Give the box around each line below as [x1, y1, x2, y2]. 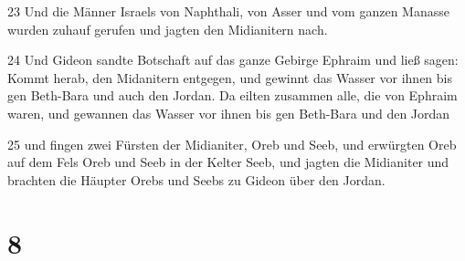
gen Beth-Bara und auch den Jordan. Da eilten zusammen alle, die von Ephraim [7, 86, 458, 105]
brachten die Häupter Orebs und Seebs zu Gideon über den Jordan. [7, 170, 386, 189]
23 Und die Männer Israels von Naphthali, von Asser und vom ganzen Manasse [7, 2, 449, 20]
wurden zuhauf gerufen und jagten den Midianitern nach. [7, 19, 328, 38]
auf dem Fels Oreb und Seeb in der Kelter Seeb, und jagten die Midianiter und [7, 152, 449, 172]
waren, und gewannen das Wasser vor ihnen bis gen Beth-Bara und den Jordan [7, 103, 450, 122]
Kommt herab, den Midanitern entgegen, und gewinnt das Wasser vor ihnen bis [7, 68, 452, 87]
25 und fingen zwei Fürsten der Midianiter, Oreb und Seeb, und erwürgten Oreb [7, 134, 457, 153]
